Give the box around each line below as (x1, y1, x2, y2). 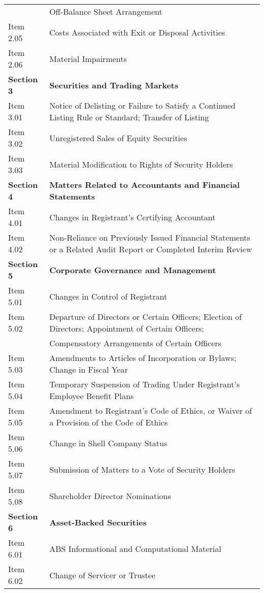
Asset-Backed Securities (49, 516, 147, 528)
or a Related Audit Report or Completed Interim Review (49, 243, 252, 255)
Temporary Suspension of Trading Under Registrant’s (49, 378, 240, 390)
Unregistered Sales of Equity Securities (49, 131, 187, 144)
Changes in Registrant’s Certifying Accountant (49, 211, 216, 223)
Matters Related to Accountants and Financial (49, 179, 240, 190)
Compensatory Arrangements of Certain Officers (49, 337, 221, 349)
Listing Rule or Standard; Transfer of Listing (49, 111, 209, 123)
